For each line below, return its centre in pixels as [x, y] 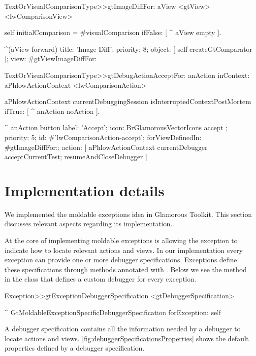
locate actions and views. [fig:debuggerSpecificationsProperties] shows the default [127, 338]
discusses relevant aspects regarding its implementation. [89, 224]
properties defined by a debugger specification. [75, 348]
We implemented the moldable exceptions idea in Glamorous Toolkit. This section [128, 214]
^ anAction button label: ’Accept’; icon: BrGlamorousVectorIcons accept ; [116, 127]
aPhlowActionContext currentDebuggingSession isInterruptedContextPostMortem [128, 101]
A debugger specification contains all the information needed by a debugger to [123, 329]
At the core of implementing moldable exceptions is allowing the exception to [121, 240]
